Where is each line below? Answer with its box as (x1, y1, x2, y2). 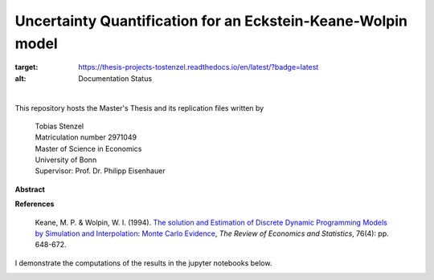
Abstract (14, 185, 46, 194)
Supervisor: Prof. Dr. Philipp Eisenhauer (35, 166, 166, 176)
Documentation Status (78, 73, 153, 83)
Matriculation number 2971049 (35, 132, 137, 142)
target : (14, 63, 39, 72)
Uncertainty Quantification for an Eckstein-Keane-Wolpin (14, 12, 407, 30)
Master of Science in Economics (35, 144, 142, 153)
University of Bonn (35, 155, 97, 164)
